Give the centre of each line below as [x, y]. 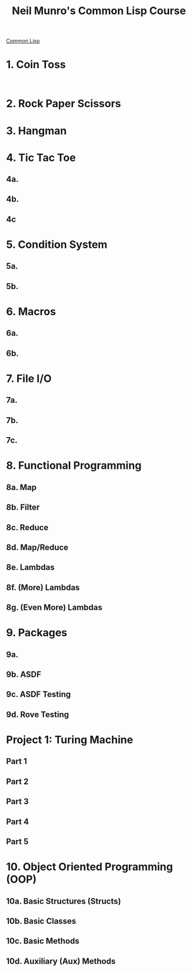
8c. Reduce [27, 528]
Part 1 [17, 761]
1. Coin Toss [36, 65]
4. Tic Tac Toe [41, 158]
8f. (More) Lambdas [43, 587]
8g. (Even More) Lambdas [54, 608]
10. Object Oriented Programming [90, 867]
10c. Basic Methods [43, 941]
